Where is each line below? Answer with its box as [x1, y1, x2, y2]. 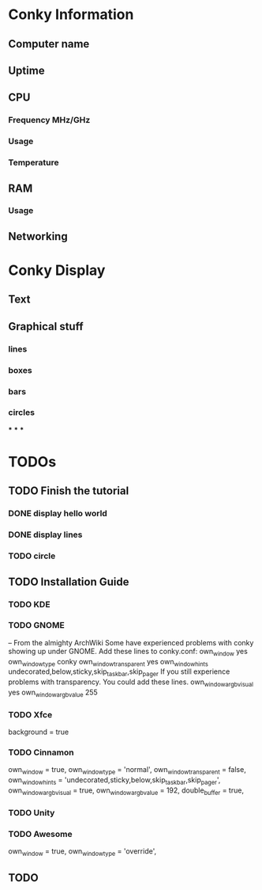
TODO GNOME [8, 620, 65, 631]
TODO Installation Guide [8, 575, 129, 588]
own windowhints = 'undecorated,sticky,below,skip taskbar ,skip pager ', [8, 775, 221, 786]
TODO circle [8, 550, 56, 561]
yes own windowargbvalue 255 [8, 687, 99, 698]
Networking [8, 230, 69, 243]
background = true [8, 727, 69, 737]
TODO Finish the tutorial [8, 485, 129, 498]
